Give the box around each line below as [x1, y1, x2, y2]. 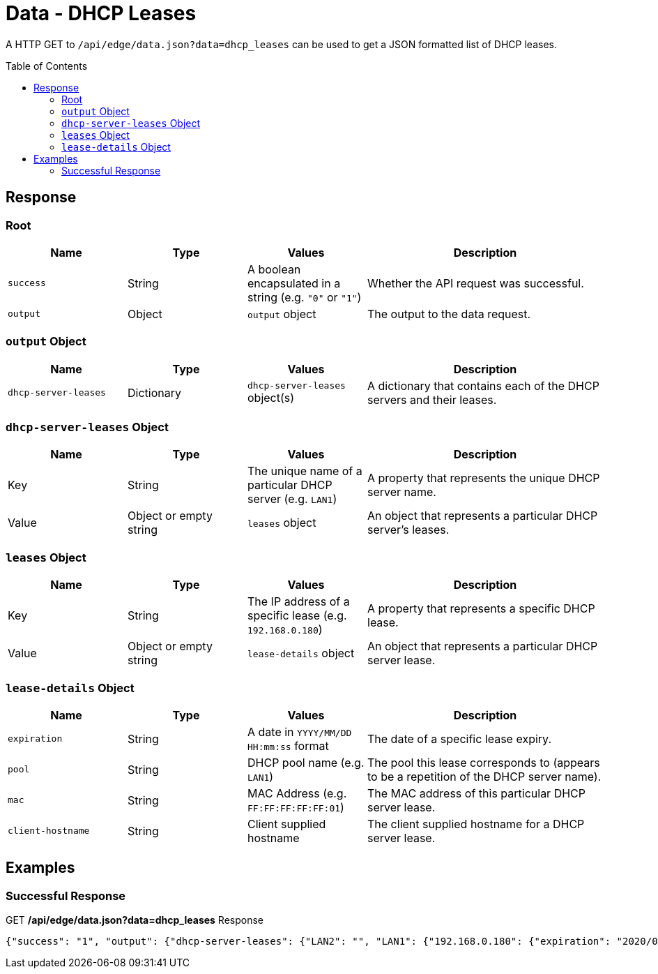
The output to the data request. [367, 306, 531, 321]
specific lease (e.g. [247, 608, 347, 623]
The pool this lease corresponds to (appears [367, 755, 600, 770]
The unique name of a [247, 464, 362, 479]
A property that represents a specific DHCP [367, 601, 595, 616]
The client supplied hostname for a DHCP [367, 816, 585, 831]
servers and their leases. [367, 392, 497, 407]
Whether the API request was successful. [367, 276, 584, 290]
